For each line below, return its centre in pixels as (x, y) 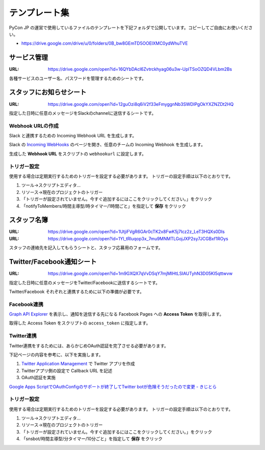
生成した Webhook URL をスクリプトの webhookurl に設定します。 (78, 154)
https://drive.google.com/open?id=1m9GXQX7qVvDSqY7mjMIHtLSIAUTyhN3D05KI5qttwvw (140, 274)
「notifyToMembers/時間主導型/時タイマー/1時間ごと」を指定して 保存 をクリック (104, 206)
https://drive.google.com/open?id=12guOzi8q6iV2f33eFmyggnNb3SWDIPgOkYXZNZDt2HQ (141, 104)
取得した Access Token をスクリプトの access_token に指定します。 (80, 323)
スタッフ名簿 (28, 220)
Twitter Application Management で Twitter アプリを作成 (78, 364)
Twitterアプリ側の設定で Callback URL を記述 (67, 370)
